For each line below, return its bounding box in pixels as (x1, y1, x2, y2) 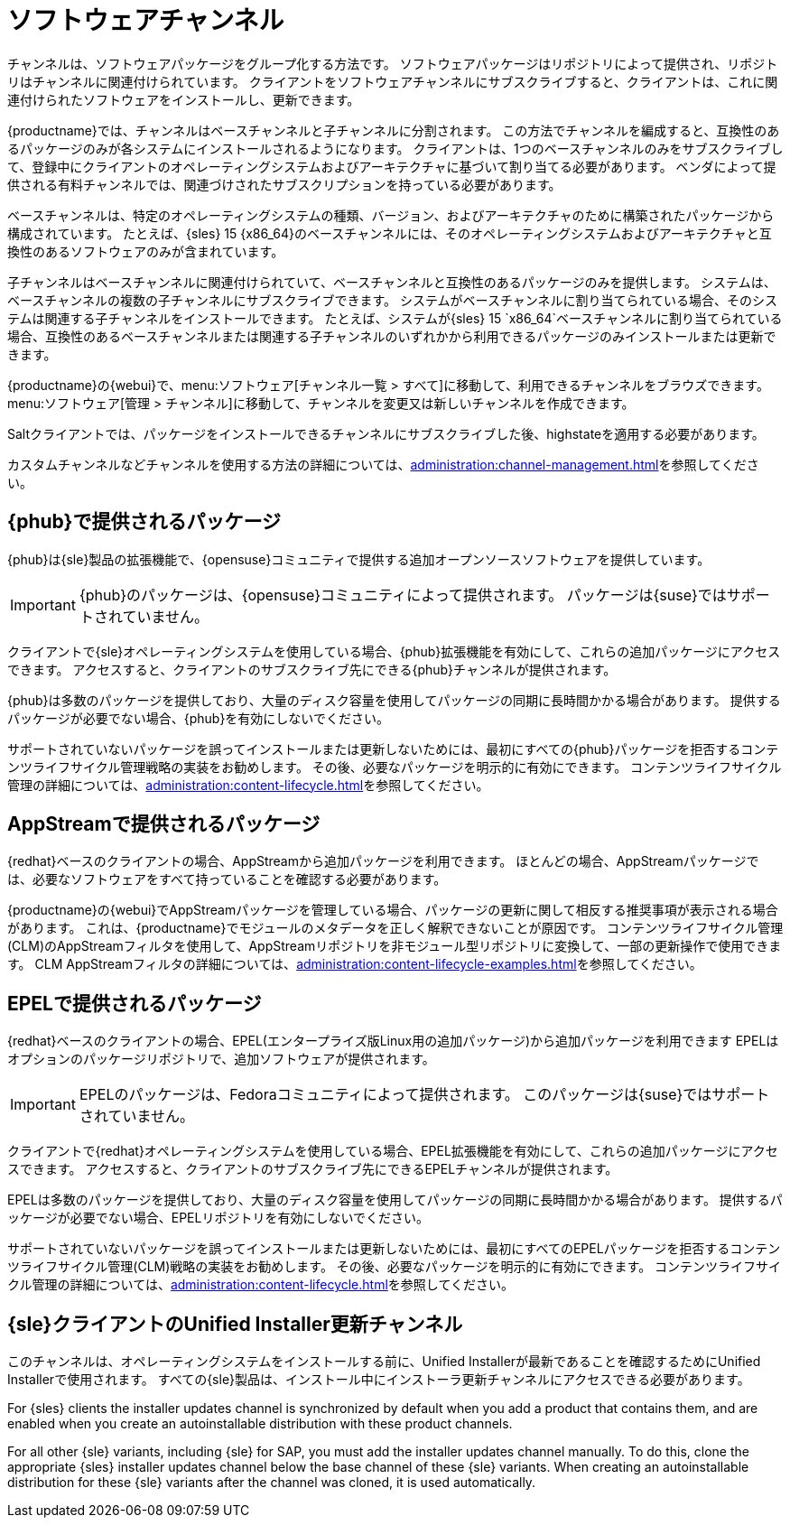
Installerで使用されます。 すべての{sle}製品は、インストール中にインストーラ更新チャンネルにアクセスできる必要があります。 (7, 1372, 750, 1388)
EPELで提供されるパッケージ (7, 991, 262, 1015)
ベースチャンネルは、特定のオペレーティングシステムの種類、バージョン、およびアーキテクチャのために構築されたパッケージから (7, 207, 775, 223)
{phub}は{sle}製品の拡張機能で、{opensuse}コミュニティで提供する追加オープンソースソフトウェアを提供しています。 (7, 551, 711, 567)
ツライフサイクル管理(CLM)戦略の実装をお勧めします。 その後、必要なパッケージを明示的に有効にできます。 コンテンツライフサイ (7, 1259, 782, 1275)
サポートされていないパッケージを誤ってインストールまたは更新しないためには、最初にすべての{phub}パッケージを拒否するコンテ (7, 740, 779, 757)
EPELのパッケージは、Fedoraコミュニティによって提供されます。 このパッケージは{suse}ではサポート (79, 1085, 770, 1104)
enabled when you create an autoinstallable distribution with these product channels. (7, 1416, 513, 1432)
